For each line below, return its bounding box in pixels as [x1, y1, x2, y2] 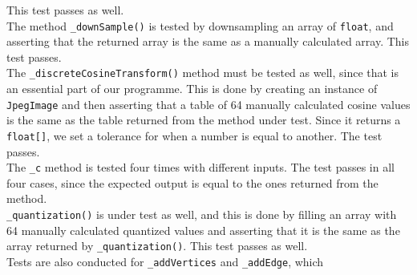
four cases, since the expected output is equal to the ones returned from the [6, 174, 379, 191]
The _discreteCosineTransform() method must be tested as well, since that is [6, 64, 399, 81]
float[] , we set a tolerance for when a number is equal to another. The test [6, 127, 383, 144]
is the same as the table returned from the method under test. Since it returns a [6, 111, 401, 128]
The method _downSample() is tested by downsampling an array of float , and [6, 17, 394, 34]
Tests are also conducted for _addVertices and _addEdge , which [6, 253, 324, 269]
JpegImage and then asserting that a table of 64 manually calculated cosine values [6, 95, 411, 112]
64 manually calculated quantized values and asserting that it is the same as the [6, 221, 400, 238]
